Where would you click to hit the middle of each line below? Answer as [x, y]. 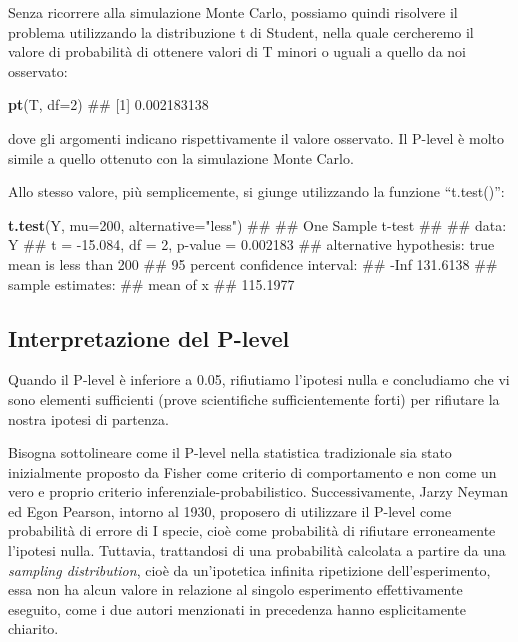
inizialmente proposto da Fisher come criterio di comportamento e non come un [252, 471]
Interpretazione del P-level [149, 337]
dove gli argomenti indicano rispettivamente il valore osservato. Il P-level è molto [256, 137]
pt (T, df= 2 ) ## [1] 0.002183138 [108, 104]
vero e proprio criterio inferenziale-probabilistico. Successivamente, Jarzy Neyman [258, 491]
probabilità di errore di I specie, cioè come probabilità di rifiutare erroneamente [252, 530]
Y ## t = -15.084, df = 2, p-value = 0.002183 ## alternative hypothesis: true [251, 244]
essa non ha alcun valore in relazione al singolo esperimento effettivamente [235, 589]
